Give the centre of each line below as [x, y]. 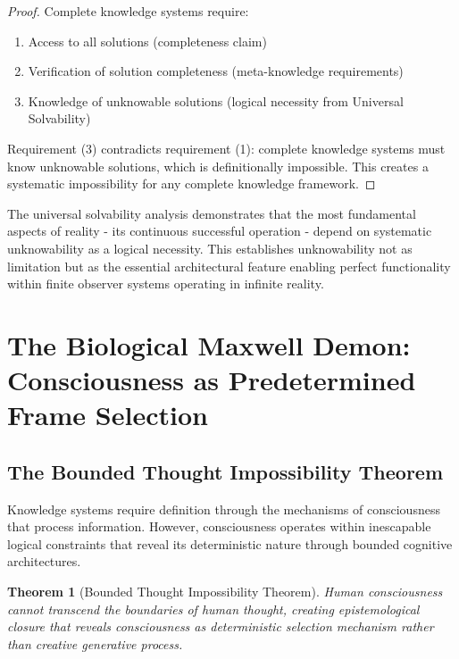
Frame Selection [108, 415]
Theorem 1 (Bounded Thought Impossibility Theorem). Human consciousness [225, 592]
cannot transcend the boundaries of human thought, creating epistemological [213, 609]
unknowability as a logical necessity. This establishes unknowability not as [210, 248]
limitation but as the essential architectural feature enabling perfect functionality [229, 266]
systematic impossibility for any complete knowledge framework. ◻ [192, 184]
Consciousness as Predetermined [212, 380]
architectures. [44, 561]
